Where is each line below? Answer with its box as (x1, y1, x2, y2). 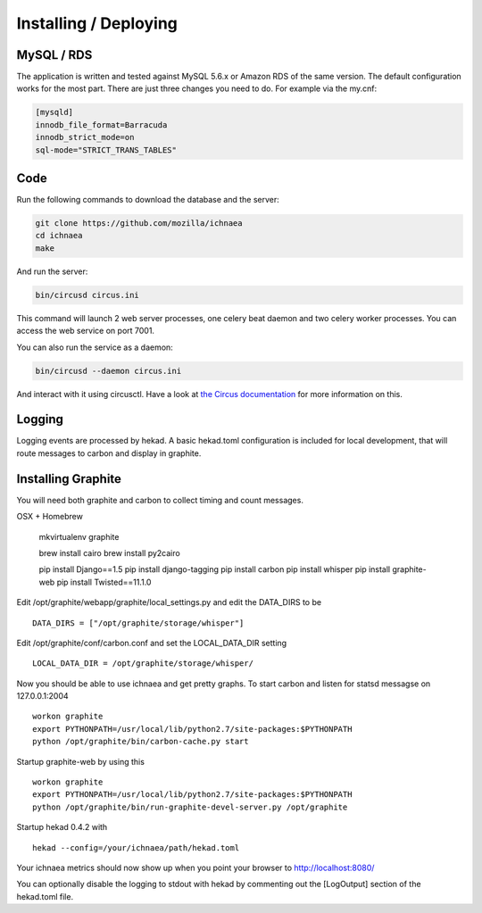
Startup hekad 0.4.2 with (16, 822, 108, 833)
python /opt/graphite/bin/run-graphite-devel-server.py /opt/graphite (32, 801, 348, 812)
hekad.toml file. (16, 891, 74, 901)
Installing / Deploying (16, 13, 179, 33)
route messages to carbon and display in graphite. (16, 447, 202, 459)
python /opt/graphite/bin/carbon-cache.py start (32, 736, 249, 747)
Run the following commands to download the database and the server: (16, 195, 280, 205)
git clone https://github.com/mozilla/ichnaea (35, 219, 243, 228)
